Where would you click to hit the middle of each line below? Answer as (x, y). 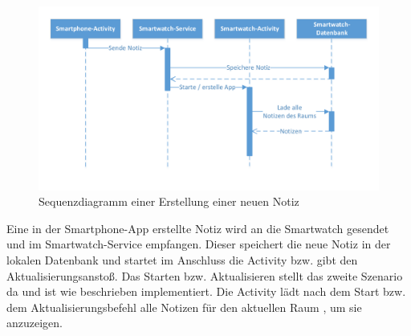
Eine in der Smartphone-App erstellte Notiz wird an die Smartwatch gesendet (198, 228)
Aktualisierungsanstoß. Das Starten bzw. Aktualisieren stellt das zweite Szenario (205, 275)
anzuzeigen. (35, 323)
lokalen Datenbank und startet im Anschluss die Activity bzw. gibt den (182, 259)
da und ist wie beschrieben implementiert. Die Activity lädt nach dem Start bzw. (206, 291)
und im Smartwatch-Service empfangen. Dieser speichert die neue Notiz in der (199, 244)
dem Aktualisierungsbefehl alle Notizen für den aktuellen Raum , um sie (184, 307)
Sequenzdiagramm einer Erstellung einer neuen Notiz (169, 201)
